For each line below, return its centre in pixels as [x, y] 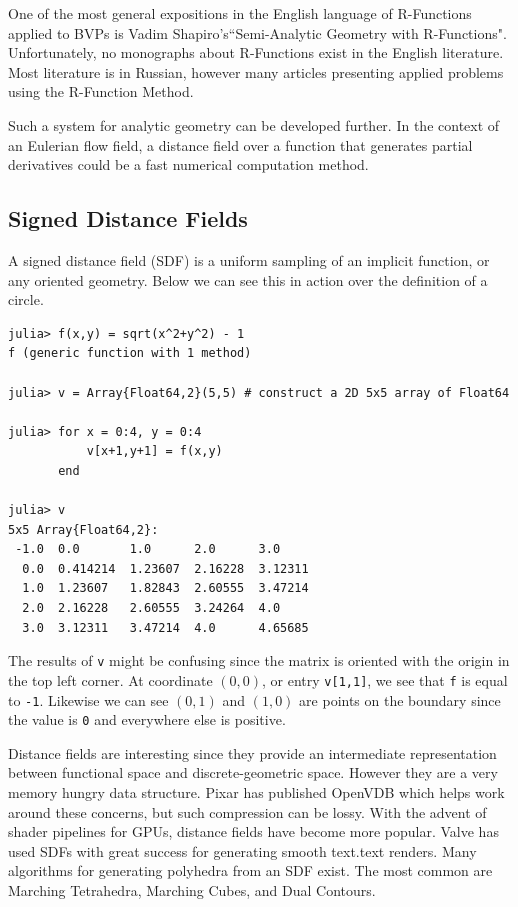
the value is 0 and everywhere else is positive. [147, 719]
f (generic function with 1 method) [130, 353]
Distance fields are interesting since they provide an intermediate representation [252, 752]
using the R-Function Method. [101, 91]
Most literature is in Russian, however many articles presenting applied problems [256, 71]
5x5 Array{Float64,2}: [83, 529]
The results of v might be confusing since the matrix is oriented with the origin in [259, 660]
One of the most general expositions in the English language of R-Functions [240, 13]
